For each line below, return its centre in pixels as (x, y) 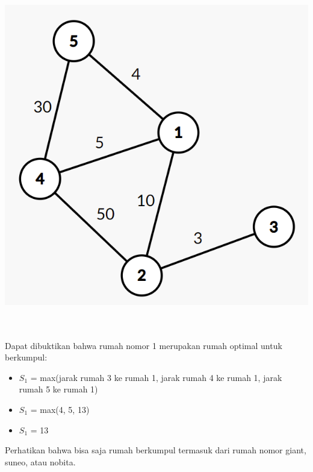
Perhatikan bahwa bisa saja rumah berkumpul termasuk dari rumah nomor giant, (156, 450)
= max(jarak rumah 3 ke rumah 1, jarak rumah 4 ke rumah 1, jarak (156, 377)
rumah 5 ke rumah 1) (58, 389)
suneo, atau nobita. (40, 461)
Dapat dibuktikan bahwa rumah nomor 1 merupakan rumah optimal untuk (144, 345)
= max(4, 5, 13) (60, 409)
